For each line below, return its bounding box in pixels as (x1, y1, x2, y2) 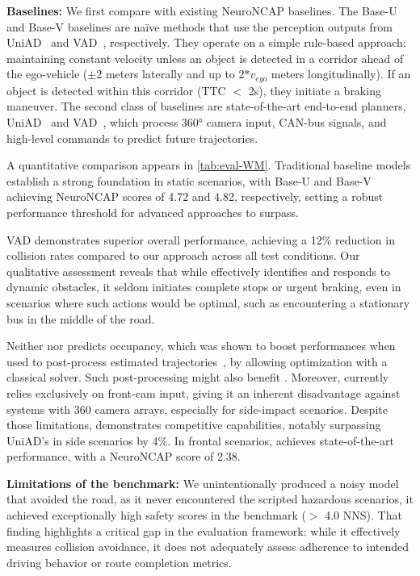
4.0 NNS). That (325, 507, 402, 524)
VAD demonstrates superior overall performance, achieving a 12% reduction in (6, 231, 395, 248)
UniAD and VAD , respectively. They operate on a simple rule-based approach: (6, 34, 406, 51)
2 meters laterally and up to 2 (96, 65, 245, 82)
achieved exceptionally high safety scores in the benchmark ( (6, 507, 306, 524)
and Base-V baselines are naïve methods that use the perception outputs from (6, 18, 393, 35)
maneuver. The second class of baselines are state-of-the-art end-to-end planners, (6, 98, 406, 115)
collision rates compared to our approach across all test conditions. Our (6, 247, 360, 264)
